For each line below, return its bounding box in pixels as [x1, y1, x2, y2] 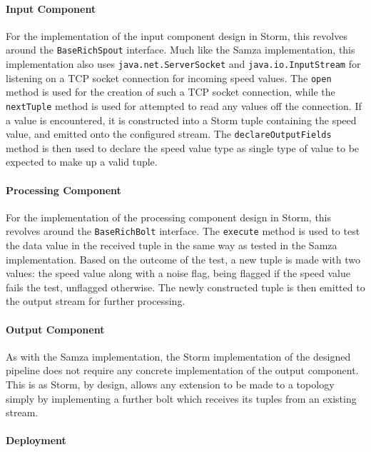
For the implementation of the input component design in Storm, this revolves [6, 28, 347, 43]
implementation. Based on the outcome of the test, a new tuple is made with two [6, 251, 360, 266]
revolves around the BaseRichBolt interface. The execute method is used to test [6, 224, 360, 238]
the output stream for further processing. [6, 293, 185, 308]
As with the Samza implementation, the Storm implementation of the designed [6, 348, 351, 363]
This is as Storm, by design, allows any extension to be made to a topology [6, 377, 335, 392]
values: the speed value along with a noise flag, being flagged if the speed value [6, 266, 350, 281]
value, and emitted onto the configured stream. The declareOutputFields [6, 126, 332, 141]
